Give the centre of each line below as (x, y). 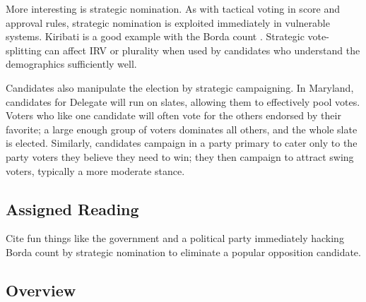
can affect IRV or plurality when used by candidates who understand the (202, 50)
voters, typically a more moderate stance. (95, 170)
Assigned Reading (72, 209)
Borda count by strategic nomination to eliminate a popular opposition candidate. (183, 252)
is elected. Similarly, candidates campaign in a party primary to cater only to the (182, 143)
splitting (24, 50)
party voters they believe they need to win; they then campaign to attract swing (180, 156)
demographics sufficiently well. (71, 64)
